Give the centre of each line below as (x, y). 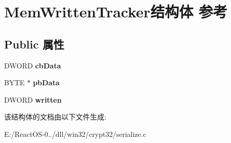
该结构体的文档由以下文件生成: (55, 117)
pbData (46, 82)
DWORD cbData (33, 65)
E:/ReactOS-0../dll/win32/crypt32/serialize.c (75, 134)
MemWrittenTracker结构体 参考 (116, 11)
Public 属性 (34, 44)
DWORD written (33, 99)
